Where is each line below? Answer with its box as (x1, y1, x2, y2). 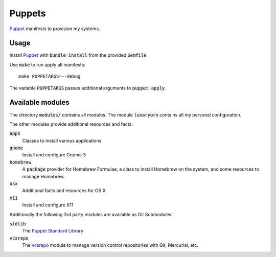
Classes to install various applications (22, 137, 102, 144)
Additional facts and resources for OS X (22, 188, 106, 194)
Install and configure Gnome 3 (22, 152, 86, 158)
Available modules (9, 98, 70, 107)
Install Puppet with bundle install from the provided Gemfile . (9, 52, 148, 58)
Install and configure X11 (22, 202, 74, 208)
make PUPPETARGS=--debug (18, 74, 81, 79)
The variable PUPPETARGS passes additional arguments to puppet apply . (9, 85, 166, 91)
